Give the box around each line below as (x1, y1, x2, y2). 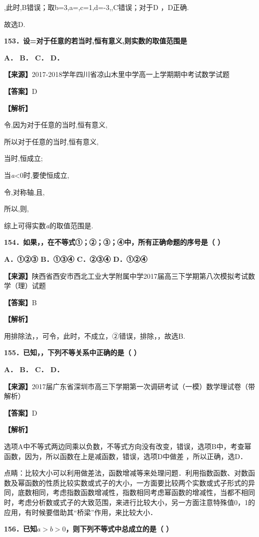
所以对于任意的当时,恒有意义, (4, 136, 99, 146)
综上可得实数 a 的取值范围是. (4, 220, 94, 230)
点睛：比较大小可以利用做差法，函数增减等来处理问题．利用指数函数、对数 (4, 468, 248, 478)
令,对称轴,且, (4, 186, 45, 197)
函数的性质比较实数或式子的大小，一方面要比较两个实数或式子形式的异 (24, 477, 255, 488)
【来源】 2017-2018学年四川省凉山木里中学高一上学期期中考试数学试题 (4, 69, 230, 79)
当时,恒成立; (4, 153, 43, 163)
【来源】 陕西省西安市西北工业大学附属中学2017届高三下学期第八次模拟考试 (4, 270, 248, 281)
